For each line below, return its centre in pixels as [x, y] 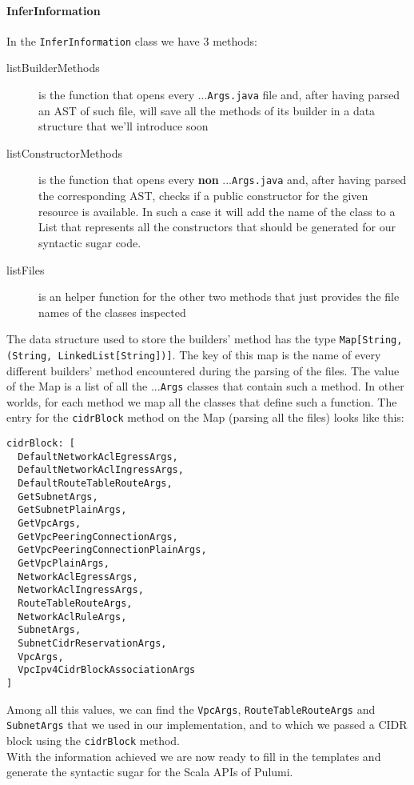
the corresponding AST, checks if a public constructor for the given [203, 196]
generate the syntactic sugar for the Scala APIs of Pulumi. [150, 772]
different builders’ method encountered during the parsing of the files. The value [203, 370]
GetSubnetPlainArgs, [72, 510]
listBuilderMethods [53, 68]
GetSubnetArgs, [58, 497]
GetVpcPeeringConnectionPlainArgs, [112, 550]
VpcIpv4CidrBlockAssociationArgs [107, 670]
